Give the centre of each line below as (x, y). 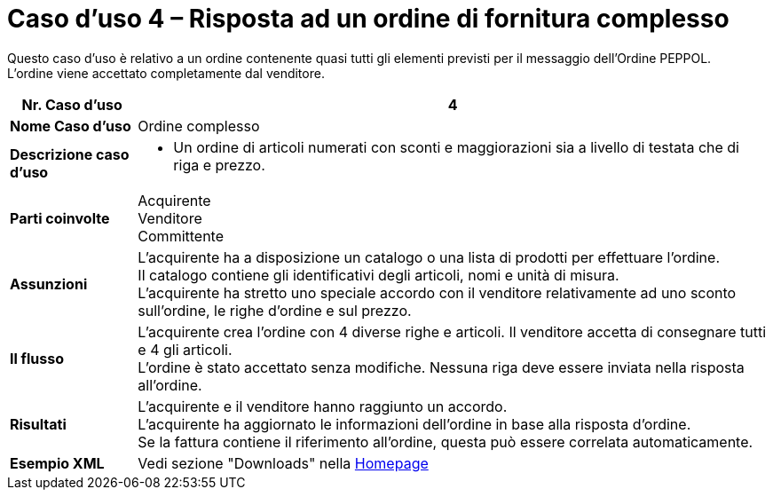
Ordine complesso (199, 126)
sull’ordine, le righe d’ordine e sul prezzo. (275, 310)
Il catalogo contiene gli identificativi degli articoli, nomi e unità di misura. (379, 275)
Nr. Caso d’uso (72, 104)
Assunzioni (49, 284)
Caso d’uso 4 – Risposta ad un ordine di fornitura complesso (368, 19)
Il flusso (37, 358)
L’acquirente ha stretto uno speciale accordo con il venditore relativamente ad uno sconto (437, 292)
